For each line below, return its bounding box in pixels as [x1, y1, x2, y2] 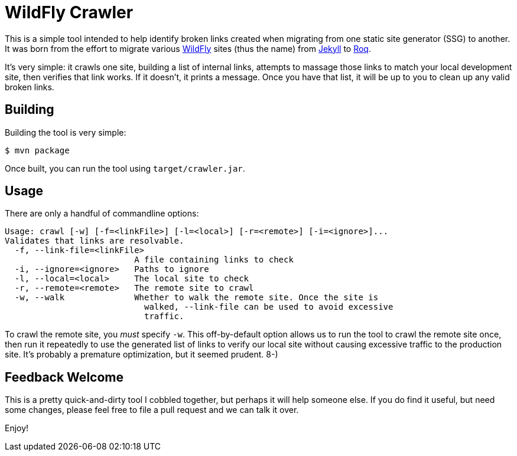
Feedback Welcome [5, 369, 123, 385]
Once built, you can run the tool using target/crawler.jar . [5, 163, 245, 173]
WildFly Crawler [5, 2, 134, 22]
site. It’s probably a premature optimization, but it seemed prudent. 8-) [5, 349, 278, 360]
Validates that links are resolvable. [5, 236, 184, 246]
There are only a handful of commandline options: [5, 208, 199, 219]
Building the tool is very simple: [5, 127, 126, 137]
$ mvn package [5, 145, 70, 155]
